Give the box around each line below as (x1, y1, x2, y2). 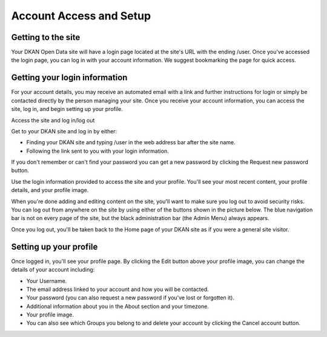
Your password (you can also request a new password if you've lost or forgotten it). (26, 294, 234, 301)
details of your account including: (11, 266, 95, 273)
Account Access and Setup (11, 9, 151, 22)
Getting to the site (11, 32, 81, 42)
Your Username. (26, 277, 67, 284)
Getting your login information (11, 73, 128, 83)
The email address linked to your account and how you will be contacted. (26, 285, 209, 293)
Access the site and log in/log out (11, 116, 95, 124)
